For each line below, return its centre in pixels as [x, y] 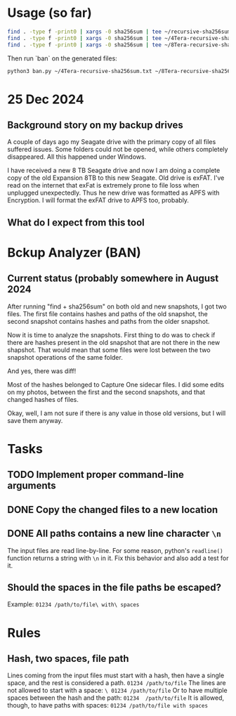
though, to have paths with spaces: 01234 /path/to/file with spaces [108, 705]
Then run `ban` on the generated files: [62, 58]
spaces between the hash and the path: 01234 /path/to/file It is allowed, [116, 698]
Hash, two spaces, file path [68, 659]
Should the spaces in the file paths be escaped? [114, 587]
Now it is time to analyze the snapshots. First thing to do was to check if [111, 334]
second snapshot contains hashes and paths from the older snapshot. [109, 321]
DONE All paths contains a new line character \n [114, 534]
